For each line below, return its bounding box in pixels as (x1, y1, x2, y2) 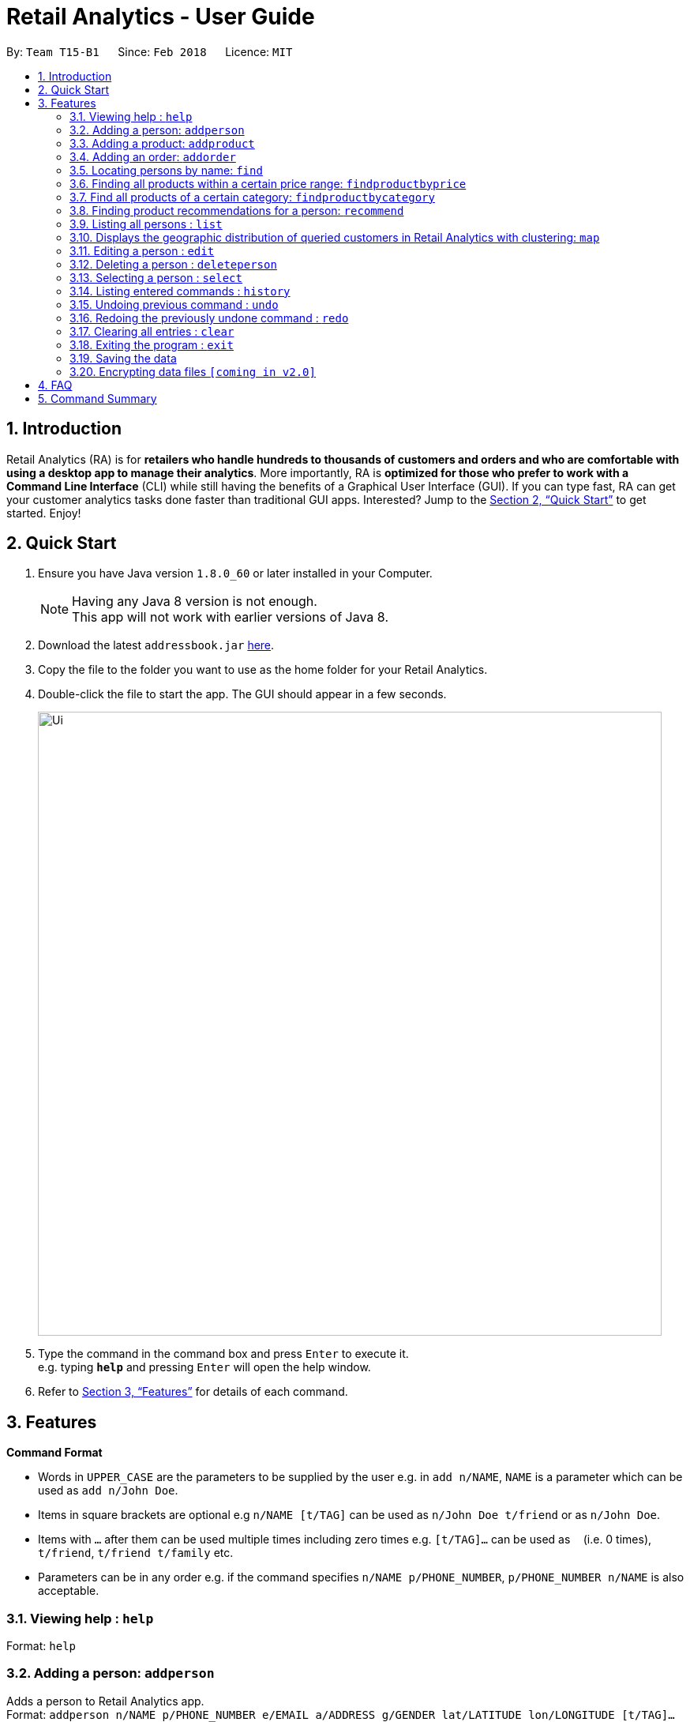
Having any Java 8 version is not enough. (72, 593, 317, 610)
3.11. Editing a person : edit (69, 243, 215, 258)
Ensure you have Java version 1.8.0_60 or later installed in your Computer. (38, 566, 433, 581)
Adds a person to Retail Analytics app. (6, 1694, 204, 1708)
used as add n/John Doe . (38, 1483, 178, 1498)
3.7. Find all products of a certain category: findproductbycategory (69, 190, 435, 204)
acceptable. (38, 1584, 99, 1598)
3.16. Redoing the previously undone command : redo (69, 310, 349, 325)
